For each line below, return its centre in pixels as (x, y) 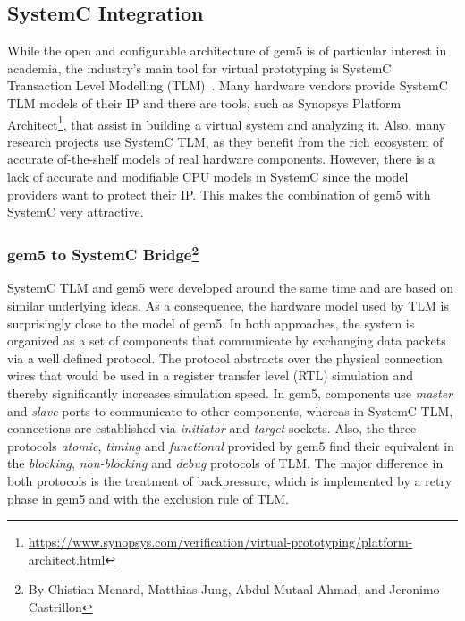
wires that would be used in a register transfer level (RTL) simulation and (211, 375)
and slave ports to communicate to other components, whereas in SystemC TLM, (230, 410)
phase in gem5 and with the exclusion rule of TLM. (148, 498)
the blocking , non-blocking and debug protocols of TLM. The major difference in (225, 463)
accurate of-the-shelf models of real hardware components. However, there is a (221, 159)
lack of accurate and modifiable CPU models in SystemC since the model (208, 177)
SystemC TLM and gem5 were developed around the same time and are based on (231, 288)
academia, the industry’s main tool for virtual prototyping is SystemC (199, 68)
